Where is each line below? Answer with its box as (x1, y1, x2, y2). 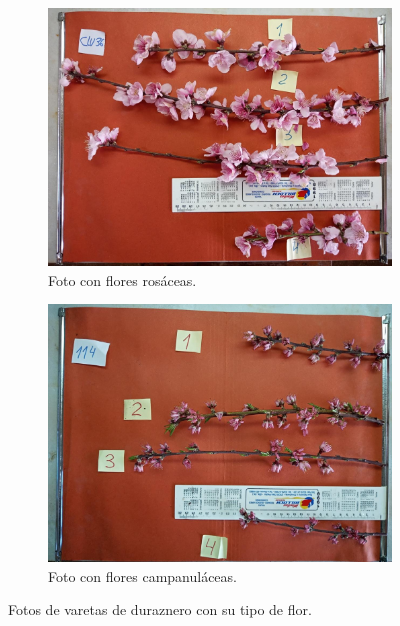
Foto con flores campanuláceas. (48, 565, 237, 586)
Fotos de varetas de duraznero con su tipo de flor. (8, 599, 312, 620)
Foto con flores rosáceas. (48, 269, 197, 290)
